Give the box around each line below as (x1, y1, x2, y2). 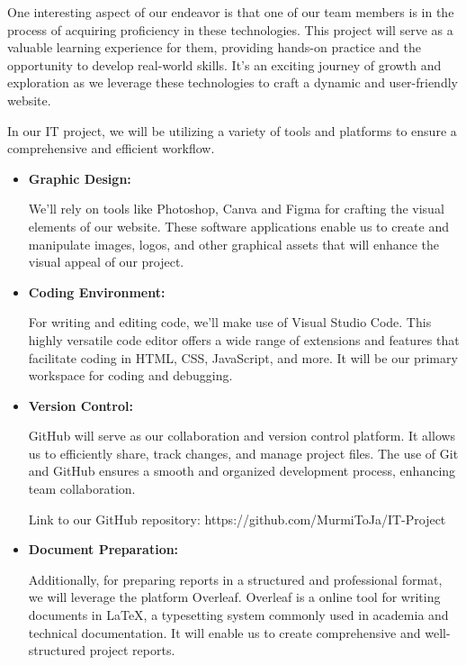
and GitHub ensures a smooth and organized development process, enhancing (28, 461, 456, 480)
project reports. (89, 641, 175, 660)
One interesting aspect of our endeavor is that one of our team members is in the (7, 3, 454, 21)
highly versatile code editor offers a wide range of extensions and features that (28, 330, 460, 349)
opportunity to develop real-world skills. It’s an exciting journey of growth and (7, 55, 442, 74)
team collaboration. (28, 479, 136, 498)
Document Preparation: (28, 540, 179, 559)
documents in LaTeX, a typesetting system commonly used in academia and (28, 606, 449, 624)
